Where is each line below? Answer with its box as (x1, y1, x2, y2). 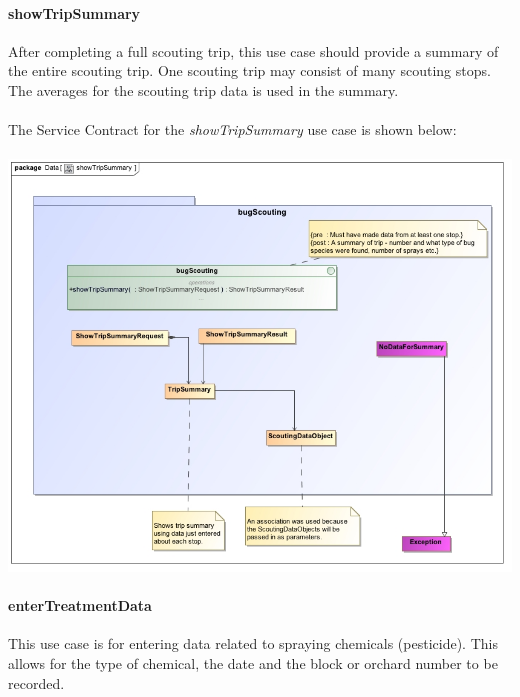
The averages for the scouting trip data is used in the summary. (8, 79, 399, 100)
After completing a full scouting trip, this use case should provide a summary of (8, 40, 499, 61)
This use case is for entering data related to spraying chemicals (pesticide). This (8, 633, 498, 654)
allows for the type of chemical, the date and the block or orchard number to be (8, 652, 498, 673)
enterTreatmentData (8, 595, 152, 616)
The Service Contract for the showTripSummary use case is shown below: (8, 119, 457, 140)
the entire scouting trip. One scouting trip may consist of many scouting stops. (8, 60, 491, 81)
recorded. (8, 672, 65, 693)
